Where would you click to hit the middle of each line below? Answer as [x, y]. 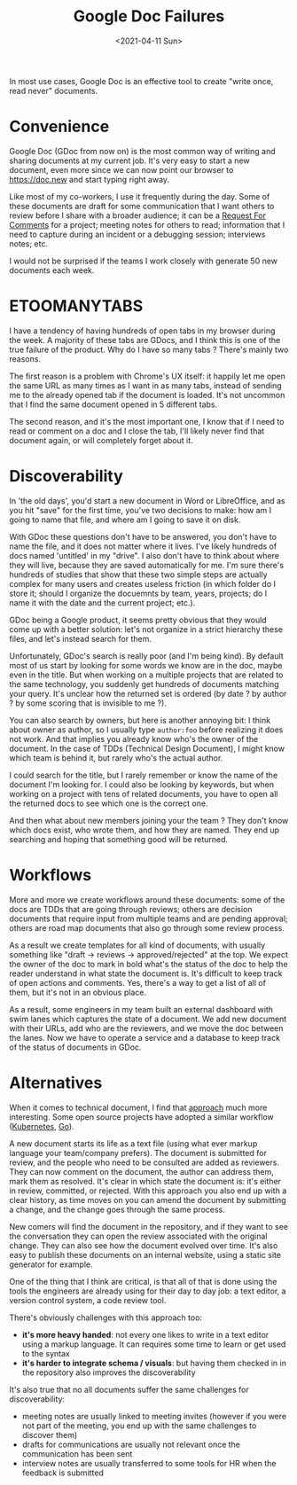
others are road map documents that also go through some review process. [147, 927]
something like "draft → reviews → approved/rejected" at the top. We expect [148, 954]
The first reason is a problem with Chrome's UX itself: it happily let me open [148, 376]
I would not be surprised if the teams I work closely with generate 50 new [143, 261]
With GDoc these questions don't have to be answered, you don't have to [143, 536]
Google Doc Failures [149, 16]
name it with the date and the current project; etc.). [102, 602]
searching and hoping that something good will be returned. [119, 839]
